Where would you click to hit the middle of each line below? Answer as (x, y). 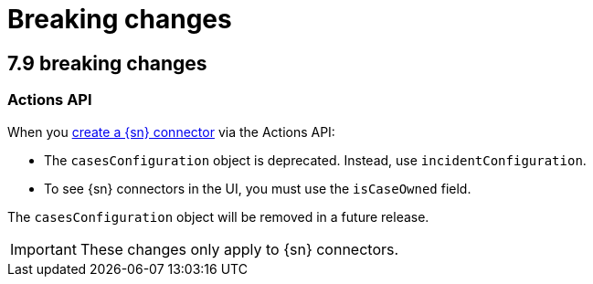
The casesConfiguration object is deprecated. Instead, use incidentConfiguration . (315, 160)
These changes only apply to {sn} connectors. (239, 249)
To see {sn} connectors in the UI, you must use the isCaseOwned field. (258, 188)
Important (43, 249)
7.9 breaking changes (107, 63)
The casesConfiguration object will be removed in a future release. (218, 216)
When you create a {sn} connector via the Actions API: (171, 131)
